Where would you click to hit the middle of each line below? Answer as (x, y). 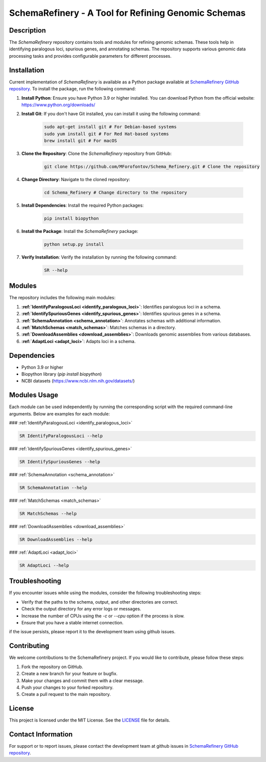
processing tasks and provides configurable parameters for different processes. (90, 56)
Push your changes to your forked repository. (67, 687)
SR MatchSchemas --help (48, 514)
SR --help (56, 270)
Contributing (29, 646)
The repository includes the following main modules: (62, 298)
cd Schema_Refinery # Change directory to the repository (116, 193)
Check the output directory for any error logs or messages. (81, 609)
